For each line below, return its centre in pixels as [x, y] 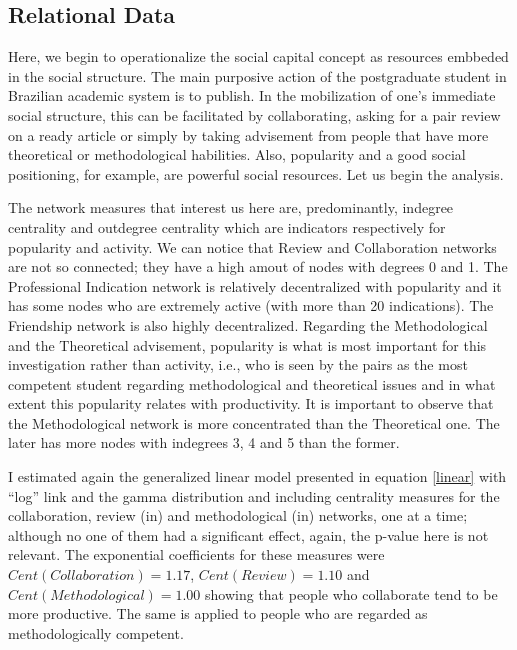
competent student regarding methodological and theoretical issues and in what [252, 383]
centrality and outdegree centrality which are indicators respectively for [227, 226]
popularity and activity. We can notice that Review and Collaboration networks [252, 246]
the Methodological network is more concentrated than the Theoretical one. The [254, 422]
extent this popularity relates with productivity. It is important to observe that [251, 403]
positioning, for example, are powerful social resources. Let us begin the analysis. [256, 173]
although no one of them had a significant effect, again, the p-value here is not [248, 534]
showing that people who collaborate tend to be [351, 593]
